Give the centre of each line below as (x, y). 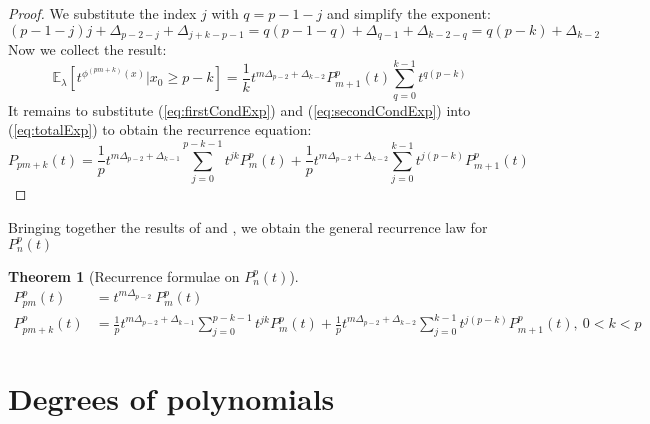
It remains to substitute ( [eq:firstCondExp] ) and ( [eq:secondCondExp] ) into (239, 109)
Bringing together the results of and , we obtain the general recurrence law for (248, 226)
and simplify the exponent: (408, 13)
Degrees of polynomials (171, 398)
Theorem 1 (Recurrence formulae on (124, 275)
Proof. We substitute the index (102, 13)
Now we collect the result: (87, 49)
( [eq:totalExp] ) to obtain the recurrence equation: (160, 129)
